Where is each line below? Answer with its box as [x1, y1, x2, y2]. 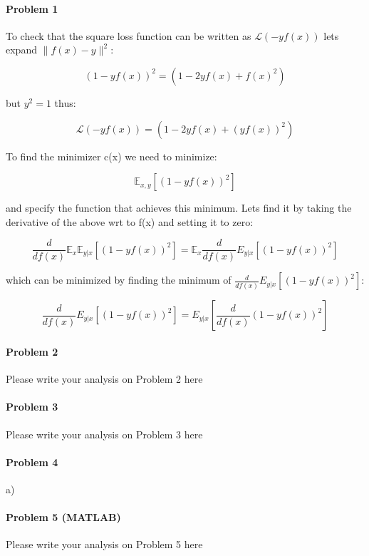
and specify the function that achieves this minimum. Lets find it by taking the [6, 200, 352, 215]
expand [6, 42, 37, 57]
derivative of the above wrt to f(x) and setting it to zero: [6, 214, 254, 229]
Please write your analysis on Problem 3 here [6, 426, 203, 441]
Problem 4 [6, 454, 58, 469]
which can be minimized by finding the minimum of [6, 272, 232, 287]
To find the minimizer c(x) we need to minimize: [6, 148, 217, 163]
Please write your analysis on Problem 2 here [6, 371, 203, 386]
